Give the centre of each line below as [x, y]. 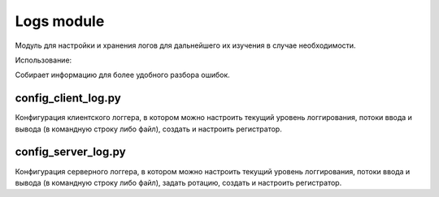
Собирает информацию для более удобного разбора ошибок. [123, 75]
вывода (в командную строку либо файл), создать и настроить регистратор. [148, 129]
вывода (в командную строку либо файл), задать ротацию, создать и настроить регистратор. [178, 182]
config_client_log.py [68, 98]
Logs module [60, 21]
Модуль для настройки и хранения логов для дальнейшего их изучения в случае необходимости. [186, 45]
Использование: [43, 60]
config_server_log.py [70, 152]
